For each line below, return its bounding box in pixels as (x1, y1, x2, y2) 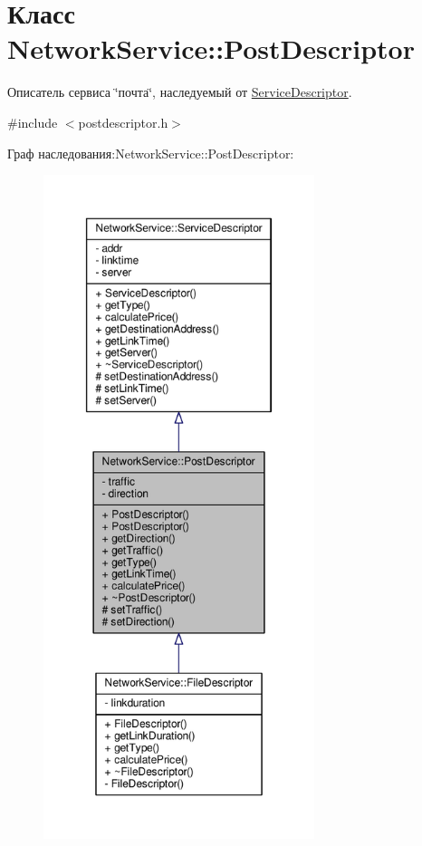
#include (7, 112, 58, 131)
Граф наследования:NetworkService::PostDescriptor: (7, 143, 294, 162)
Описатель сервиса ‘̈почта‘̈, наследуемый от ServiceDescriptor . (7, 82, 352, 101)
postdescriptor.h (78, 112, 168, 131)
